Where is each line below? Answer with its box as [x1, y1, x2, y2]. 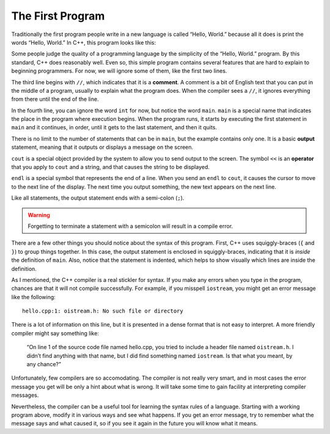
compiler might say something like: [11, 330, 99, 337]
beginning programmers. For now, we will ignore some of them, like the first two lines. [11, 67, 227, 74]
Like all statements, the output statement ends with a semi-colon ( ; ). [11, 194, 185, 201]
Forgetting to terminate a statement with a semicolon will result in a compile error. [28, 222, 233, 230]
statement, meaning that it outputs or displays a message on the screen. [11, 143, 194, 151]
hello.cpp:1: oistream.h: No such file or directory [22, 308, 183, 314]
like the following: [11, 293, 56, 300]
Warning [28, 211, 50, 219]
